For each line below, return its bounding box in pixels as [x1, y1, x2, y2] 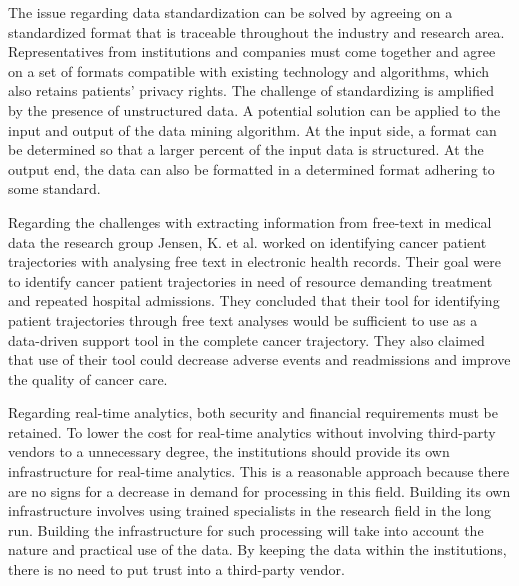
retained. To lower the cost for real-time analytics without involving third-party [8, 421, 496, 442]
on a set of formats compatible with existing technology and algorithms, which [8, 60, 490, 81]
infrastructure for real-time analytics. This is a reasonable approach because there [8, 461, 510, 482]
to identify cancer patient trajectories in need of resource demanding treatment [8, 270, 493, 291]
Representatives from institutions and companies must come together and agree [8, 41, 496, 62]
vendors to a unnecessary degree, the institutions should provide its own [8, 441, 450, 462]
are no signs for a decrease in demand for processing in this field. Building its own [8, 480, 511, 501]
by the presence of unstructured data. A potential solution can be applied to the [8, 99, 501, 120]
